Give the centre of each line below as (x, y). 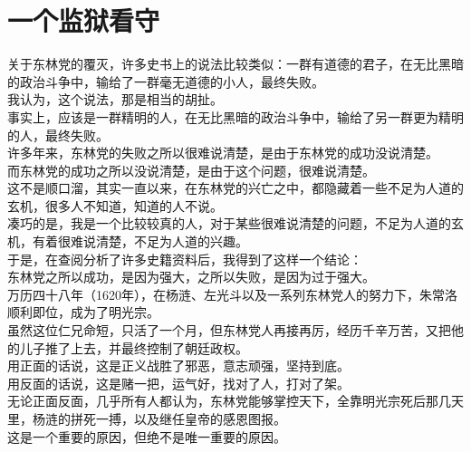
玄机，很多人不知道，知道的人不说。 (115, 205)
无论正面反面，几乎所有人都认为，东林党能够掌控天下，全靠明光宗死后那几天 (235, 401)
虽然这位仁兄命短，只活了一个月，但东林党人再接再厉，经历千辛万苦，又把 (229, 330)
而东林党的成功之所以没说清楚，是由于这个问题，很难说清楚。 (191, 170)
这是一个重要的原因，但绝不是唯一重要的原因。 (147, 436)
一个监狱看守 (84, 20)
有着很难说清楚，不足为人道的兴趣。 (140, 241)
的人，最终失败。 (58, 135)
